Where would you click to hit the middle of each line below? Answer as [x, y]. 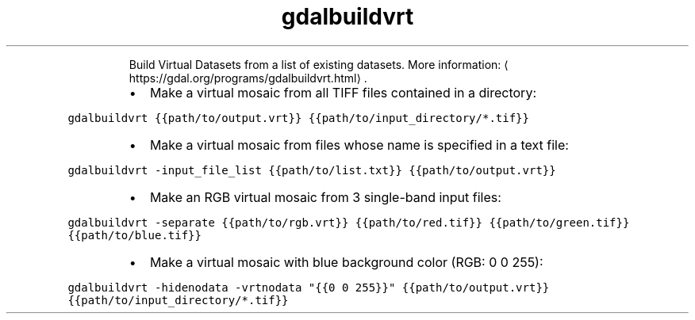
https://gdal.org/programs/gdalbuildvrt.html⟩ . [248, 78]
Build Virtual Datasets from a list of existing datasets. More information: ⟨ [319, 64]
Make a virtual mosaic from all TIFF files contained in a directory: [343, 92]
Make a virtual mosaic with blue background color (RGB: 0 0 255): [346, 262]
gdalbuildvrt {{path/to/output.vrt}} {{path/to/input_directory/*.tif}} [298, 118]
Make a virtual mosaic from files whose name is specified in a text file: [359, 145]
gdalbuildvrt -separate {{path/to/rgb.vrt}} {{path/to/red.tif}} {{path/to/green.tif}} [349, 222]
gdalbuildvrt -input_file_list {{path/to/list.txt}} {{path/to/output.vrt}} [312, 170]
